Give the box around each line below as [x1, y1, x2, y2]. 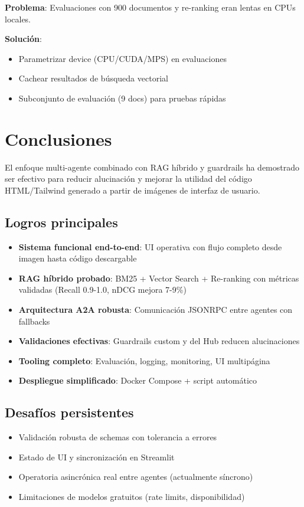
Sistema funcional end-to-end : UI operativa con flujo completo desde [18, 240, 282, 253]
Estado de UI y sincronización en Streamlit [18, 450, 175, 463]
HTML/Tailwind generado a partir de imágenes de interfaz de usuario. [5, 184, 260, 196]
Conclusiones [5, 126, 112, 151]
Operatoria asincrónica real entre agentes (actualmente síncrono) [18, 470, 253, 483]
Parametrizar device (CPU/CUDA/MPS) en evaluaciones [18, 52, 227, 64]
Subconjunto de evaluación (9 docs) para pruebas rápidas [18, 91, 226, 104]
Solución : [5, 32, 42, 45]
